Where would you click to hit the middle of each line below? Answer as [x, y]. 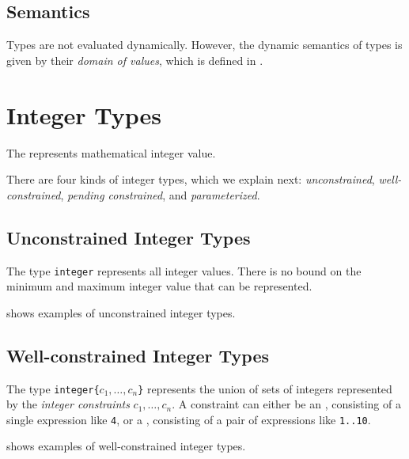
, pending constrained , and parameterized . [160, 194]
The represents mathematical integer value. [111, 152]
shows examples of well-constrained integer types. [126, 446]
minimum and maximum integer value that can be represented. [159, 286]
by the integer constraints [68, 404]
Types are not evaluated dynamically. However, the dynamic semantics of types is [204, 45]
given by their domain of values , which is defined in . [135, 60]
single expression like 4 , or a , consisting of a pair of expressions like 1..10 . [189, 419]
